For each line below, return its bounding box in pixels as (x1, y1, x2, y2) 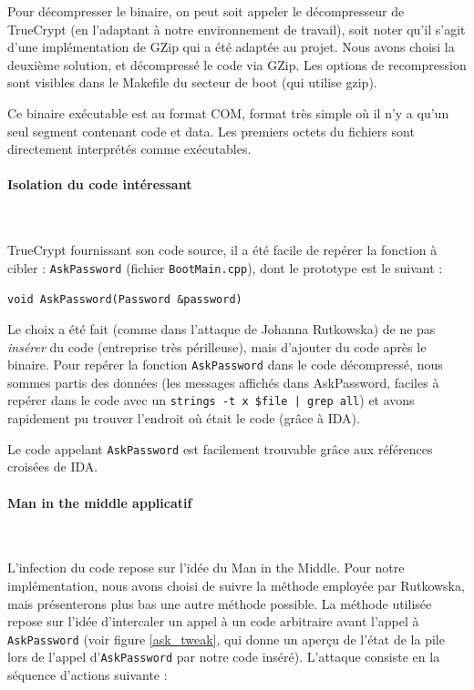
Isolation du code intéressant (7, 175, 192, 194)
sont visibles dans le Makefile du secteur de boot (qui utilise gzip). (7, 73, 377, 92)
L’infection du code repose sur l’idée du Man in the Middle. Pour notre (7, 558, 405, 577)
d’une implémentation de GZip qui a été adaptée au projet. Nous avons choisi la (7, 37, 455, 56)
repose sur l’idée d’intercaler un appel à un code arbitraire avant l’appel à (7, 612, 419, 631)
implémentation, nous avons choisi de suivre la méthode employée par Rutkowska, (7, 575, 465, 594)
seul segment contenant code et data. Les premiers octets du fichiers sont (7, 121, 415, 140)
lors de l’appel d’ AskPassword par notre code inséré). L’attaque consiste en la (7, 647, 440, 666)
